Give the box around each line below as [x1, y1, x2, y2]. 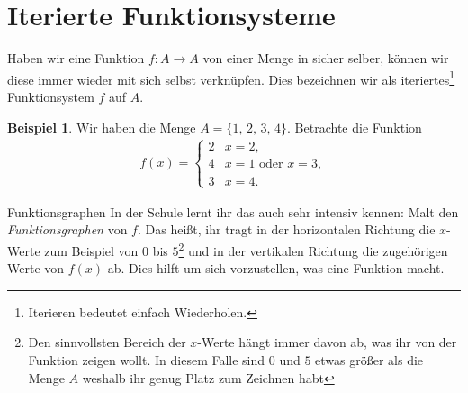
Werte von [7, 259, 65, 278]
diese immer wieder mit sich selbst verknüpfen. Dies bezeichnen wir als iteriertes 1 [7, 67, 455, 88]
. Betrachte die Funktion [287, 117, 422, 136]
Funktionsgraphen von [7, 220, 128, 239]
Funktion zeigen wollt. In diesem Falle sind [28, 351, 265, 369]
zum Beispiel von [44, 241, 139, 260]
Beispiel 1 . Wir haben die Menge [7, 117, 196, 136]
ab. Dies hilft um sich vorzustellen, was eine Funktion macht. [107, 259, 445, 278]
